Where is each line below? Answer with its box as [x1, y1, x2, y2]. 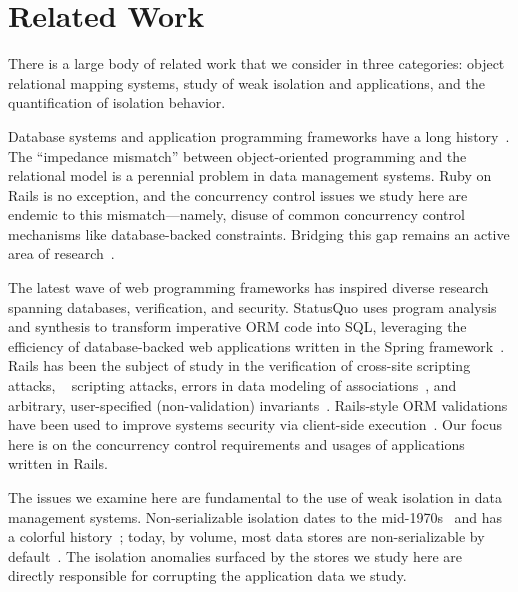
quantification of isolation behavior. [8, 92, 226, 113]
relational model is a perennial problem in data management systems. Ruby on [8, 165, 492, 186]
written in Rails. [8, 453, 108, 474]
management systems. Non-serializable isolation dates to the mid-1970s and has [8, 506, 503, 527]
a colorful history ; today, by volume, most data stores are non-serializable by [8, 526, 485, 547]
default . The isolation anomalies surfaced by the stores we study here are [8, 545, 463, 566]
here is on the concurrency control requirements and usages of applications [8, 433, 465, 454]
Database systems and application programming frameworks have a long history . [8, 125, 510, 146]
